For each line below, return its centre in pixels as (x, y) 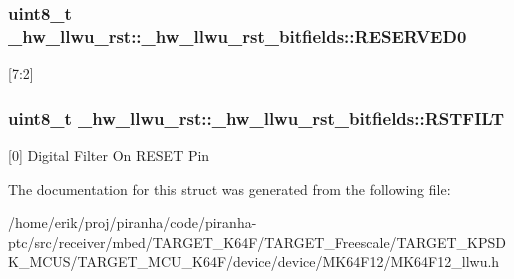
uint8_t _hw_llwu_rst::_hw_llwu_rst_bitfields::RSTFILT (256, 117)
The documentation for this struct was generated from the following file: (229, 188)
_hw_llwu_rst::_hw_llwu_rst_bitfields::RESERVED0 (237, 35)
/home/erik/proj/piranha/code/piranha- (132, 222)
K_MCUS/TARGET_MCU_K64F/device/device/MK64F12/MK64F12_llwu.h (254, 261)
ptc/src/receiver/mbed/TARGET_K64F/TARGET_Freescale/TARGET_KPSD (257, 241)
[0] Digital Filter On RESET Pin (109, 154)
